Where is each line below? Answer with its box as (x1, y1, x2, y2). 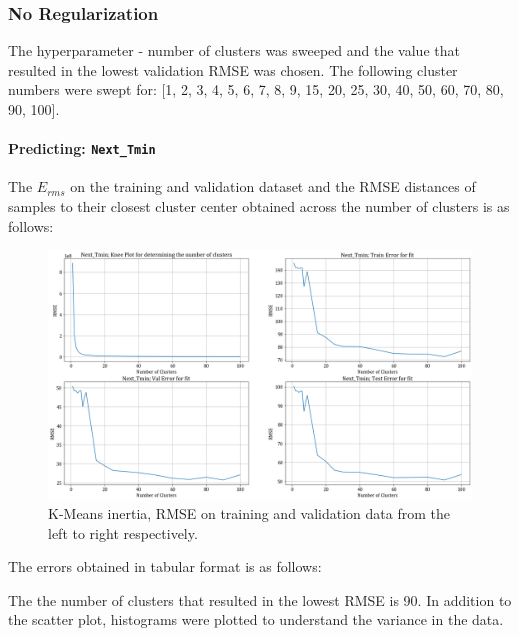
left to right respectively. (48, 522, 198, 543)
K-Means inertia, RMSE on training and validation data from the (48, 503, 450, 524)
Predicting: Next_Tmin (8, 138, 156, 159)
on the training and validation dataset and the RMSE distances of (70, 176, 476, 197)
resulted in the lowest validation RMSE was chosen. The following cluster (8, 59, 458, 80)
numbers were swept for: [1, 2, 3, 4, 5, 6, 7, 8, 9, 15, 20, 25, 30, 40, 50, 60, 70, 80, (8, 79, 504, 100)
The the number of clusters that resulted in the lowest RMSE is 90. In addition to (8, 589, 512, 610)
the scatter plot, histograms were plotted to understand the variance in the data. (8, 609, 504, 630)
